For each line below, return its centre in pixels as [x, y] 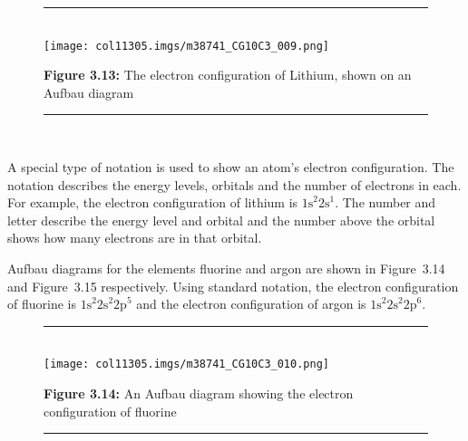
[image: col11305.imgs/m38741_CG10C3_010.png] [186, 364]
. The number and [385, 202]
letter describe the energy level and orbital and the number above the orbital [221, 220]
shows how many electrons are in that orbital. [135, 238]
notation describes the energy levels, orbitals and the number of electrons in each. [234, 184]
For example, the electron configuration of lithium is [153, 202]
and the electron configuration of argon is [251, 304]
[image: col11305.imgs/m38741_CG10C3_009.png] [186, 46]
